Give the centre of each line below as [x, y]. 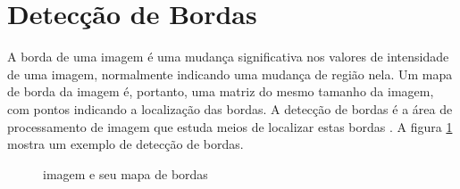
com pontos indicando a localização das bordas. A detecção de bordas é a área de [230, 108]
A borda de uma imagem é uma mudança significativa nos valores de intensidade [228, 57]
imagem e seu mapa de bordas [125, 173]
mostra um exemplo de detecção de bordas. [125, 144]
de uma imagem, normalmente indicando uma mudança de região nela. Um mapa [230, 74]
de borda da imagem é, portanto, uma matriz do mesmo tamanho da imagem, [221, 91]
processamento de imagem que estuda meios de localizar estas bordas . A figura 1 [230, 126]
